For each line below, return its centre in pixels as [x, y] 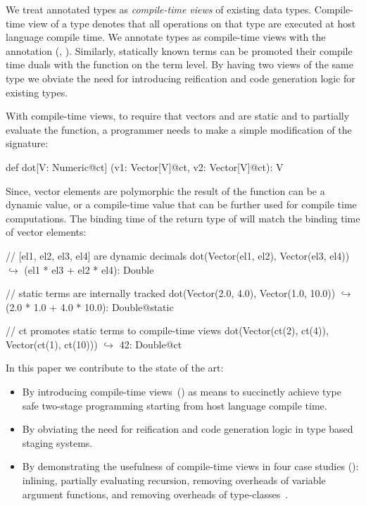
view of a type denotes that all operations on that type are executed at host [192, 23]
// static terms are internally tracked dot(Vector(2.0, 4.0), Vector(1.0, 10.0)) [171, 293]
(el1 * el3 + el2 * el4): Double [89, 269]
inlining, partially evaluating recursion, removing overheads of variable [174, 480]
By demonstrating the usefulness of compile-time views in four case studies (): [190, 466]
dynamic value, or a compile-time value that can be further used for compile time [181, 204]
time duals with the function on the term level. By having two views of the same [179, 64]
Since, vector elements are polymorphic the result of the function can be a [165, 190]
